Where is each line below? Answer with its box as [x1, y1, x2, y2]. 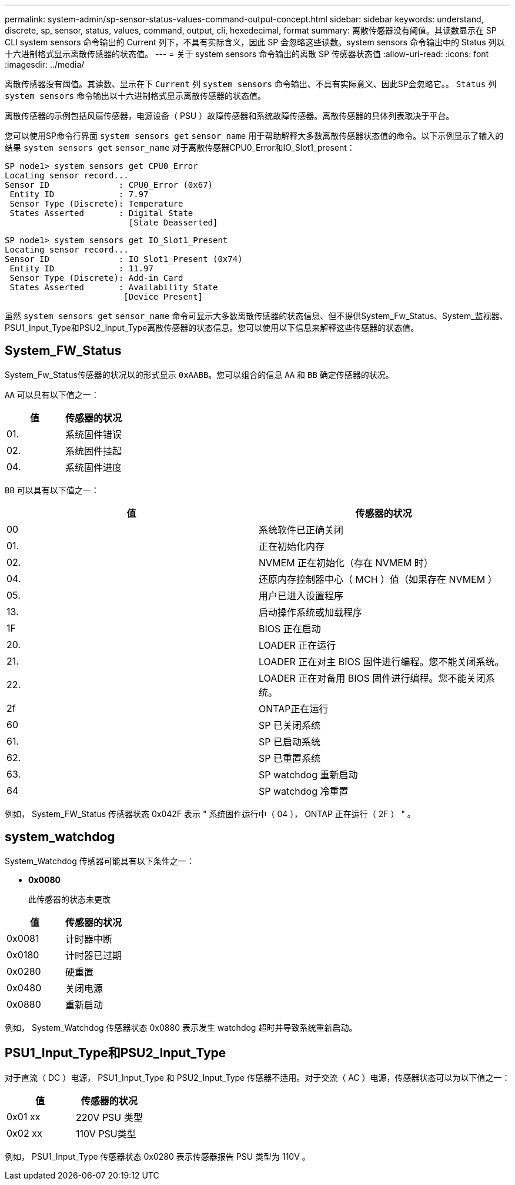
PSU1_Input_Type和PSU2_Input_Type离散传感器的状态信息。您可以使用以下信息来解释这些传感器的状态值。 [5, 323, 419, 333]
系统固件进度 [65, 461, 122, 473]
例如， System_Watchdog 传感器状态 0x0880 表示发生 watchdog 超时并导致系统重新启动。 [5, 1022, 357, 1033]
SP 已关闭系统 [259, 719, 320, 731]
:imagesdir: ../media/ [5, 59, 85, 69]
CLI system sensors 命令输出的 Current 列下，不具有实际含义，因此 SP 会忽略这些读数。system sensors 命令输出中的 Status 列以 [5, 37, 505, 47]
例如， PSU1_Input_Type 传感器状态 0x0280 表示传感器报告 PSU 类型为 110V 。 [5, 1151, 310, 1161]
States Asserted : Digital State [9, 208, 193, 218]
